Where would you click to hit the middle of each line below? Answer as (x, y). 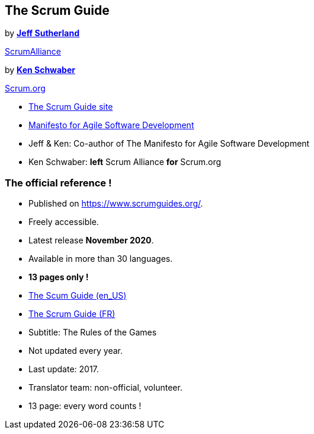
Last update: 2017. (64, 369)
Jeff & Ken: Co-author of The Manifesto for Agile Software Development (169, 144)
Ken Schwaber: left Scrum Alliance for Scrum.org (125, 162)
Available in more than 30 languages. (101, 259)
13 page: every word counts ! (85, 406)
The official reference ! (58, 183)
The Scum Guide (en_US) (78, 296)
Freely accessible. (64, 222)
